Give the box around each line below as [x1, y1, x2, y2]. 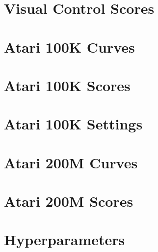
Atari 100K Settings [4, 114, 143, 134]
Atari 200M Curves [4, 152, 138, 172]
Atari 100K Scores [4, 75, 131, 95]
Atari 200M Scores [4, 191, 133, 211]
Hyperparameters [4, 229, 125, 250]
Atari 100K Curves [4, 36, 135, 57]
